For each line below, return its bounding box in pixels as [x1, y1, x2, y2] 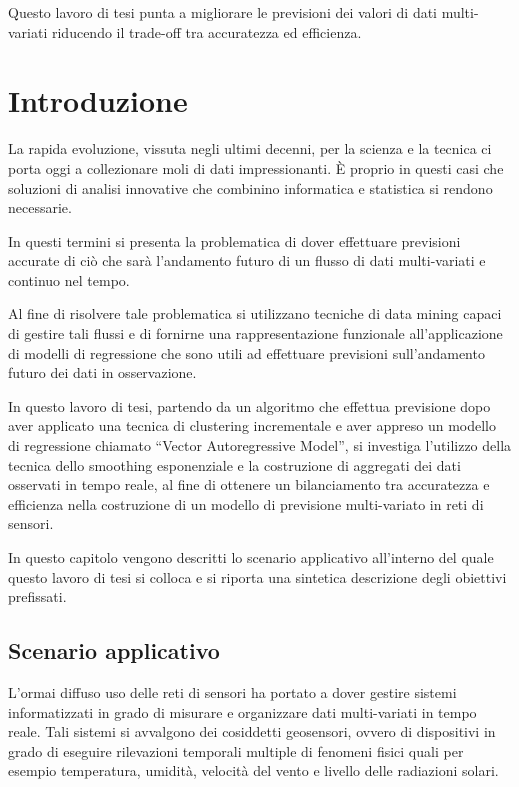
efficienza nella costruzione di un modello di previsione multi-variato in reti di [8, 493, 484, 514]
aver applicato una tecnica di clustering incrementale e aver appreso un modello [8, 415, 496, 436]
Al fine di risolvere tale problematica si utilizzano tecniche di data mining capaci [8, 303, 502, 324]
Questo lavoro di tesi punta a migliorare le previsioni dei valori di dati [8, 2, 438, 22]
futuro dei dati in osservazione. [8, 362, 197, 383]
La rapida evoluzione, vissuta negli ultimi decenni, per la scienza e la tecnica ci [8, 138, 492, 159]
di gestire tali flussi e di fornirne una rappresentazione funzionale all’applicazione [8, 323, 503, 344]
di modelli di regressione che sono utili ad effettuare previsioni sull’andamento [8, 342, 485, 363]
